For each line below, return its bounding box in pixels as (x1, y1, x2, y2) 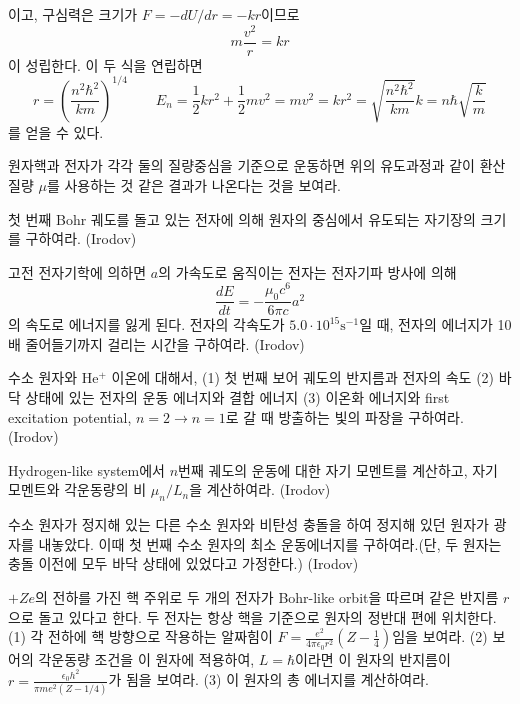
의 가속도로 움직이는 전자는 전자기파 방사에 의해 (158, 261, 457, 282)
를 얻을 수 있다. (8, 121, 104, 142)
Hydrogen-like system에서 (8, 459, 165, 480)
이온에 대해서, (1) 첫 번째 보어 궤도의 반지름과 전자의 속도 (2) (111, 367, 495, 388)
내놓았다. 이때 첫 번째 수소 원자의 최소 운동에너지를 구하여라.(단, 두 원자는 (38, 533, 502, 554)
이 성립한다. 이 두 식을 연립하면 (8, 54, 203, 75)
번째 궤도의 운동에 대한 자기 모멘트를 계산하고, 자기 (178, 459, 498, 480)
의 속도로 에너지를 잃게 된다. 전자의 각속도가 (8, 314, 285, 335)
